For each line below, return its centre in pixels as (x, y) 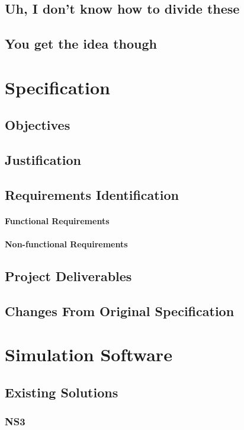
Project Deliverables (68, 276)
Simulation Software (89, 354)
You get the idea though (81, 44)
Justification (43, 160)
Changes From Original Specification (120, 310)
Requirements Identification (92, 194)
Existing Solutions (62, 392)
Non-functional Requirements (66, 244)
